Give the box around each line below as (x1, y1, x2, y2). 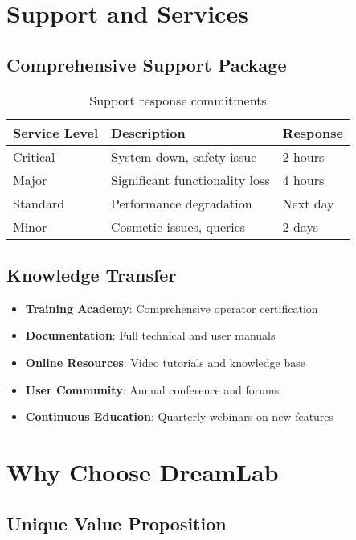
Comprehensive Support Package (6, 52, 287, 76)
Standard (13, 193, 65, 212)
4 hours (282, 170, 325, 189)
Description (111, 122, 186, 142)
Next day (282, 193, 334, 212)
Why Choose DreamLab (6, 455, 279, 488)
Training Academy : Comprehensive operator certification (25, 299, 318, 316)
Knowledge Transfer (6, 262, 177, 286)
